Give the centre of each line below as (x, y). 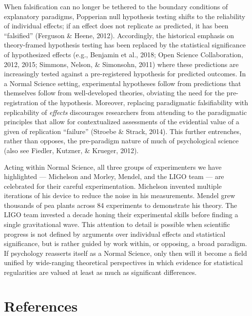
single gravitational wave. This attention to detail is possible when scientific (117, 224)
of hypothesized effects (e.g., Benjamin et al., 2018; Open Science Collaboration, (124, 54)
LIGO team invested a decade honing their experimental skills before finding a (121, 214)
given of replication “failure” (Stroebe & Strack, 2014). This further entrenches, (123, 131)
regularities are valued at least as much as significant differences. (100, 272)
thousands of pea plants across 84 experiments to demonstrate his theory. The (121, 205)
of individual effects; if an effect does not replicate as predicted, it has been (116, 26)
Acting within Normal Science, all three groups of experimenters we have (113, 167)
